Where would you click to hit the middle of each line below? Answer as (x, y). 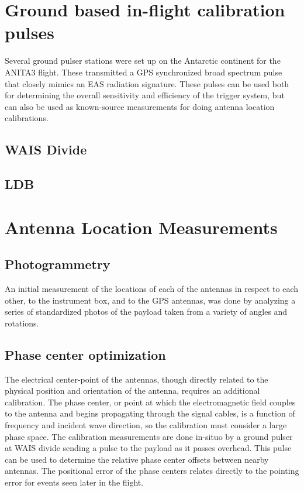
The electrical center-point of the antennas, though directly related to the (137, 379)
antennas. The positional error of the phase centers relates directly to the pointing (152, 471)
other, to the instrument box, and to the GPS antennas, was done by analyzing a (150, 300)
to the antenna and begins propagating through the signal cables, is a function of (150, 413)
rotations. (22, 323)
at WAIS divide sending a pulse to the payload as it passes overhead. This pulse (148, 448)
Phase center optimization (85, 354)
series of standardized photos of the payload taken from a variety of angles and (146, 312)
